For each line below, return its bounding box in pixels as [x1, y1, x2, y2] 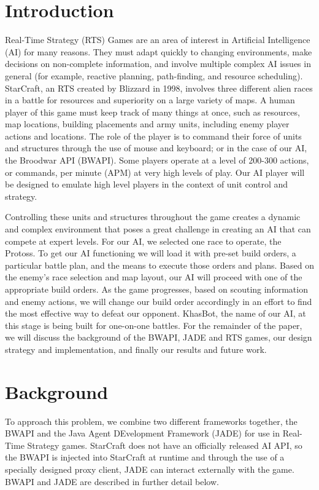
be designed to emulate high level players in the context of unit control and [5, 178, 288, 191]
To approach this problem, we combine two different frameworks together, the [5, 414, 298, 427]
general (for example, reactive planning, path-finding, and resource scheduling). [5, 69, 303, 82]
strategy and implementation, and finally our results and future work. [5, 342, 267, 355]
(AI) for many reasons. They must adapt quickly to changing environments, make [5, 45, 312, 58]
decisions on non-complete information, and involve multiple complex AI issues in [5, 57, 311, 70]
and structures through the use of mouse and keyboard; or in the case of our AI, [5, 141, 307, 154]
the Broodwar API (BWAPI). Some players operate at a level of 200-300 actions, [5, 154, 309, 167]
